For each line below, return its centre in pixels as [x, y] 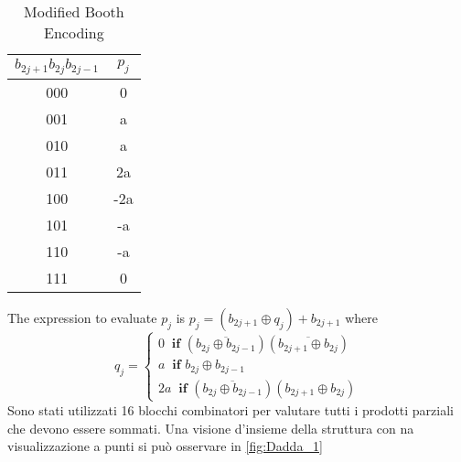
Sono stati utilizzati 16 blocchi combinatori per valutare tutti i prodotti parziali [230, 409]
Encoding [74, 32]
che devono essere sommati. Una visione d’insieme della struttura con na [211, 428]
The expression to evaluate [82, 317]
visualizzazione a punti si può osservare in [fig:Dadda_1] [165, 446]
